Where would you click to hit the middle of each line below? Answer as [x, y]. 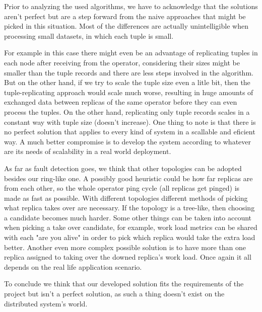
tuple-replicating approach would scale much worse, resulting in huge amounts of [129, 92]
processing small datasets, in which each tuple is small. [89, 35]
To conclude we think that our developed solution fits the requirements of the [124, 284]
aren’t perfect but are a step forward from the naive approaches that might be [125, 16]
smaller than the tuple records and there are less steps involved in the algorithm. [129, 72]
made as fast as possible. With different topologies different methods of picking [126, 198]
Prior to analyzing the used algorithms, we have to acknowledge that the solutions [131, 6]
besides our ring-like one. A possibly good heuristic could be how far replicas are [128, 178]
